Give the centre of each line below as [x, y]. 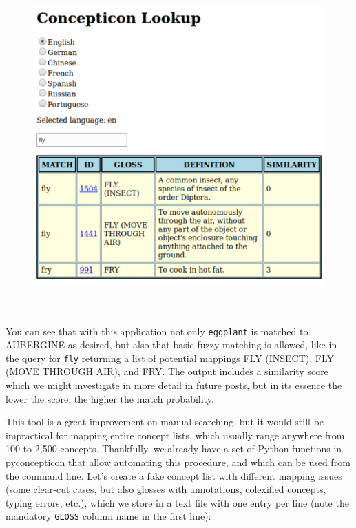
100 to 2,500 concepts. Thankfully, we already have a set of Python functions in [174, 448]
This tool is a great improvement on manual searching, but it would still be [165, 422]
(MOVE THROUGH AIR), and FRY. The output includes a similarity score [167, 371]
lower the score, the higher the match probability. [110, 398]
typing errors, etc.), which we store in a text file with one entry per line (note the [177, 502]
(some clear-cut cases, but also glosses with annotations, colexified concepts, [166, 489]
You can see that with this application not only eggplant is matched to [157, 331]
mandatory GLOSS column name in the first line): [108, 516]
